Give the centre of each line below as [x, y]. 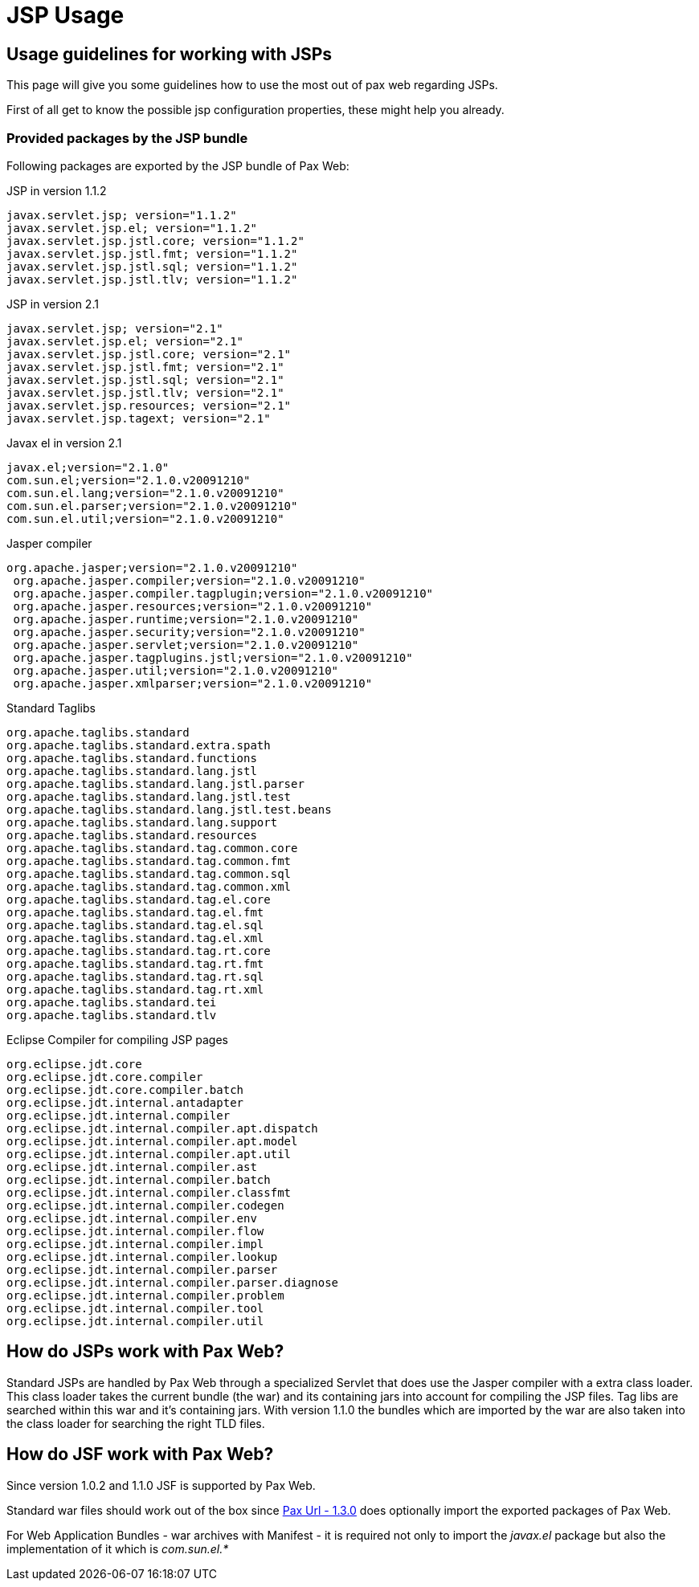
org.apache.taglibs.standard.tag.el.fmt [135, 912]
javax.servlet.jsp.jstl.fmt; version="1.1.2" [152, 253]
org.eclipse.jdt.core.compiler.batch [125, 1089]
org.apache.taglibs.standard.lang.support [142, 822]
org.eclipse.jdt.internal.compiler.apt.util [149, 1154]
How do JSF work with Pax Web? [140, 1454]
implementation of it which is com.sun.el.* [118, 1548]
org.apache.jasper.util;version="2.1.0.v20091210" [176, 670]
